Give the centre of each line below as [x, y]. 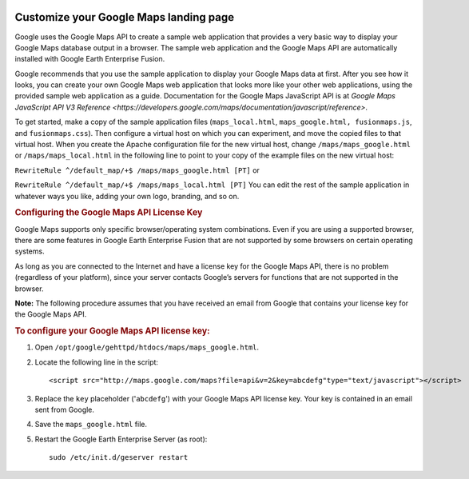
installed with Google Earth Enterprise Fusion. [90, 59]
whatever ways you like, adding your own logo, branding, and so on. [127, 196]
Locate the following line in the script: [97, 362]
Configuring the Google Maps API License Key [109, 213]
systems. [30, 251]
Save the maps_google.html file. [91, 425]
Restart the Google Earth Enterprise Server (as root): [121, 439]
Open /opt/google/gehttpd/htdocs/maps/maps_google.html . [147, 347]
